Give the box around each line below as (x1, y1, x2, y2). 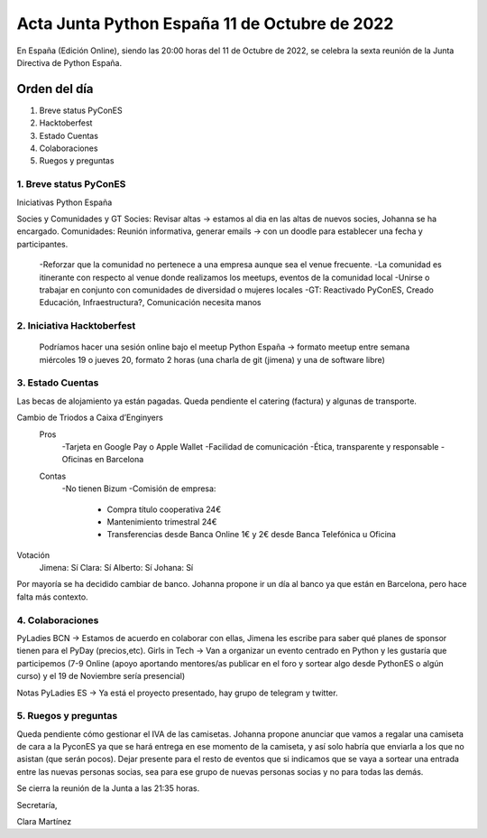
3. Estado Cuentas (16, 377, 99, 389)
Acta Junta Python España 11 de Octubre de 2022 (16, 14, 394, 33)
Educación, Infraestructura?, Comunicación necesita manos (39, 297, 262, 308)
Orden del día (16, 81, 94, 97)
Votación (16, 549, 50, 560)
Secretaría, (16, 799, 58, 810)
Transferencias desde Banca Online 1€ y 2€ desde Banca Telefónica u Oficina (106, 529, 397, 540)
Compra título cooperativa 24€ (106, 504, 221, 515)
